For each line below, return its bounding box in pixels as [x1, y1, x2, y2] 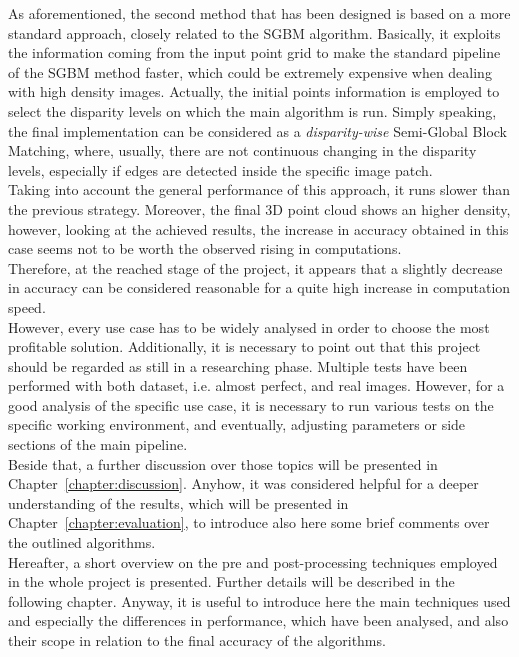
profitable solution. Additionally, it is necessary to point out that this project [8, 336, 481, 357]
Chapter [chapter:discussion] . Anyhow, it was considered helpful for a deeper [8, 473, 479, 494]
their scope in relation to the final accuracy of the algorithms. [8, 630, 386, 650]
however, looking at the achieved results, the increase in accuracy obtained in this [8, 218, 509, 239]
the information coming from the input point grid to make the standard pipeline [8, 42, 501, 63]
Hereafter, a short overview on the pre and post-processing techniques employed [8, 551, 498, 572]
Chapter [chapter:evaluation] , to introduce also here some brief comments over [8, 512, 490, 533]
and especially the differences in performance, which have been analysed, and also [8, 610, 509, 631]
